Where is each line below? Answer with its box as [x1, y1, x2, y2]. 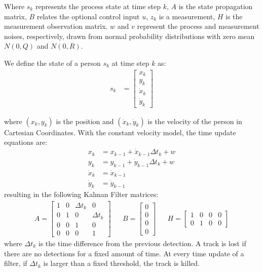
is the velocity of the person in [147, 115, 242, 126]
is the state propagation [178, 1, 253, 11]
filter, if [4, 258, 27, 268]
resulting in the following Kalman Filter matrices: [4, 189, 159, 200]
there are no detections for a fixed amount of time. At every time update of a [4, 248, 244, 258]
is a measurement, [159, 11, 215, 21]
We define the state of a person [4, 57, 101, 68]
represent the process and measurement [137, 21, 259, 31]
